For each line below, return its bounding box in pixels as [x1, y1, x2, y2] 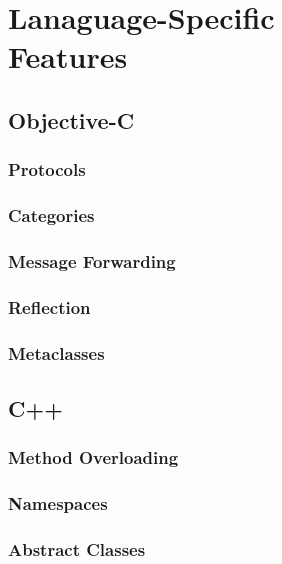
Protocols [8, 157, 86, 182]
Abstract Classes [8, 536, 146, 561]
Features [8, 36, 128, 77]
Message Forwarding [8, 248, 176, 273]
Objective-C [8, 104, 135, 135]
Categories [8, 203, 95, 228]
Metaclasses [8, 340, 105, 365]
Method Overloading [8, 445, 179, 470]
